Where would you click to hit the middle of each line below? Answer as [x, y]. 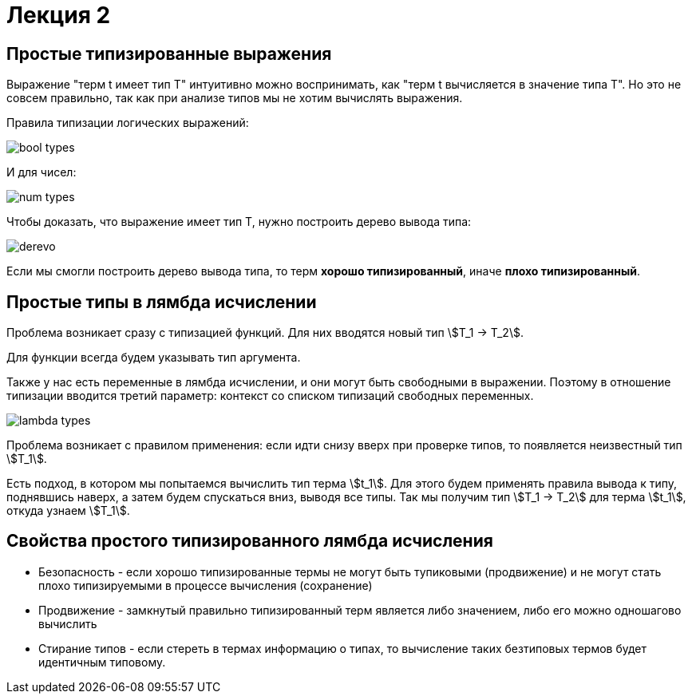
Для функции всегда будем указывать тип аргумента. [154, 358]
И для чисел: [42, 172]
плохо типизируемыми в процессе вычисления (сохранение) [206, 585]
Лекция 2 [59, 15]
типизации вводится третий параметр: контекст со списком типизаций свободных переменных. [270, 396]
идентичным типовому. [102, 662]
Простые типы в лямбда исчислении [162, 302]
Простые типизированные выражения [169, 53]
